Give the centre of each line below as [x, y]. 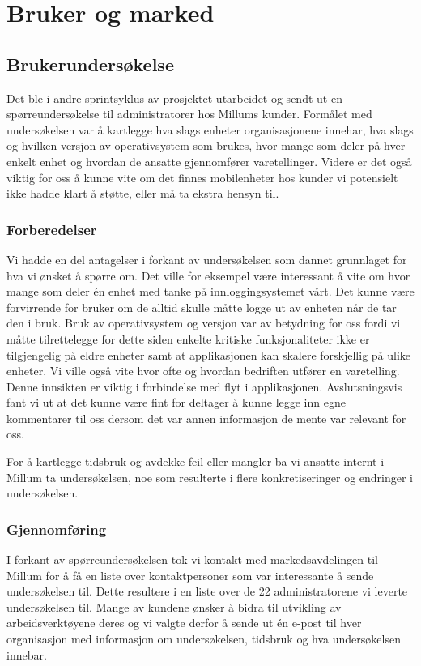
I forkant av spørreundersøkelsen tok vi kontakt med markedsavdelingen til [193, 559]
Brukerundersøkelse [90, 64]
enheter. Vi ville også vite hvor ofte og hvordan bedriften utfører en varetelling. [203, 371]
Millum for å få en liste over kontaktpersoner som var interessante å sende [190, 575]
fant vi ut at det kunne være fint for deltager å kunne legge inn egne [176, 402]
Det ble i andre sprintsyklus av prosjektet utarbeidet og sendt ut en [174, 98]
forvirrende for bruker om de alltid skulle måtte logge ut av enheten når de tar [202, 307]
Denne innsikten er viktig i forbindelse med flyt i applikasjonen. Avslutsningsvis [204, 386]
